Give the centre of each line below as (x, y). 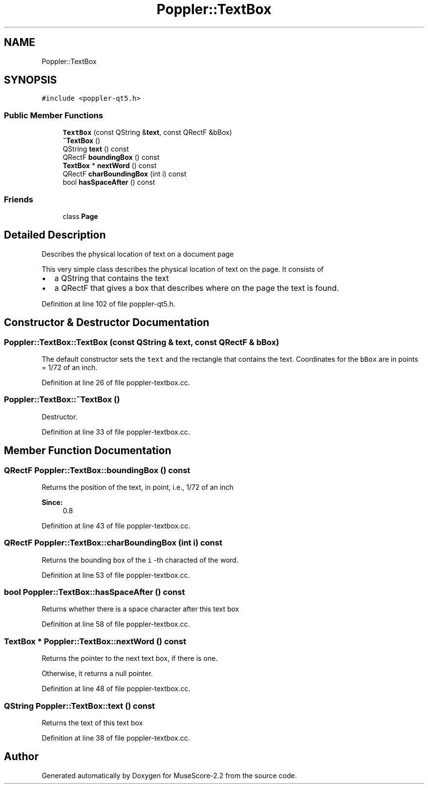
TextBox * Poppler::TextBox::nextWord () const (95, 641)
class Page (80, 216)
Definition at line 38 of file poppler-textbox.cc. (116, 738)
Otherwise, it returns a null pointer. (97, 674)
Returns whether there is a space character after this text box (140, 609)
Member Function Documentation (88, 451)
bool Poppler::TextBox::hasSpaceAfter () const (95, 592)
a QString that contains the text (112, 278)
